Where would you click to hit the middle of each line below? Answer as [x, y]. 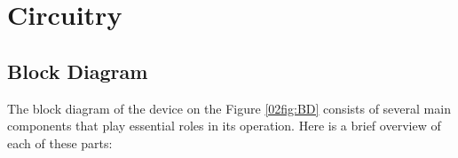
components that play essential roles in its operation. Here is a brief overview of [224, 126]
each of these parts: [60, 142]
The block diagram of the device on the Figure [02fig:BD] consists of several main [229, 108]
